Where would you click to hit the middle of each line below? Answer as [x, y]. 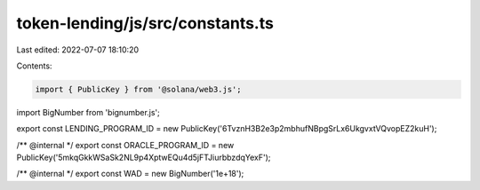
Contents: [34, 66]
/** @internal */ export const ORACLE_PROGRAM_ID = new [125, 145]
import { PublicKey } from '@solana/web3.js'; [138, 89]
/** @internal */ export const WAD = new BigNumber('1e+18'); [130, 174]
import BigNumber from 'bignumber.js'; [88, 112]
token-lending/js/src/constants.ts [145, 23]
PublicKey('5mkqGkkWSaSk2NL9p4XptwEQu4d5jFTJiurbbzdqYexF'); [144, 158]
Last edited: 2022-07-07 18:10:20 [78, 50]
